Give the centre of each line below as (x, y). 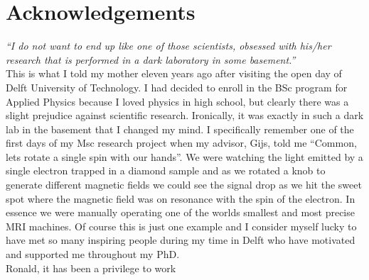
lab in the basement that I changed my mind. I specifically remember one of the (180, 129)
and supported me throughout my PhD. (93, 254)
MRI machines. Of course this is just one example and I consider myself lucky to (181, 226)
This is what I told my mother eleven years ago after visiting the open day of (174, 73)
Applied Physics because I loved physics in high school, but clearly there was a (177, 101)
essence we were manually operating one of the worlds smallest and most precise (180, 212)
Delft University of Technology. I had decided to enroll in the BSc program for (177, 87)
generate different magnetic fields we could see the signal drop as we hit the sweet (184, 185)
